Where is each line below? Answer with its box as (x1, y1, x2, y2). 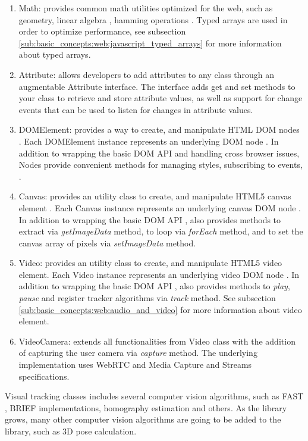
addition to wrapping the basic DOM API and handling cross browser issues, (18, 146, 300, 159)
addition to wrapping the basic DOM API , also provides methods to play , (18, 280, 290, 292)
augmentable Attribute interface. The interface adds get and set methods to (18, 80, 296, 92)
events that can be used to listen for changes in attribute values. (18, 103, 253, 115)
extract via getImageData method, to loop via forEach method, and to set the (18, 225, 303, 237)
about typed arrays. (18, 48, 91, 61)
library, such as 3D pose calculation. (5, 425, 137, 437)
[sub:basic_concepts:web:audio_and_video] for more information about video (18, 303, 302, 315)
